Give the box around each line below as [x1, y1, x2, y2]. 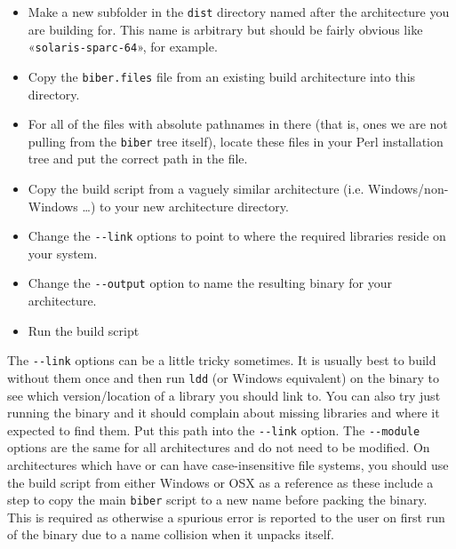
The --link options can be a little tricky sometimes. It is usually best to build [7, 351, 436, 370]
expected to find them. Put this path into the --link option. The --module [7, 420, 420, 439]
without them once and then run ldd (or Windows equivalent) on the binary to [7, 368, 440, 386]
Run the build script [28, 321, 140, 339]
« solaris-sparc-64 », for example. [28, 37, 218, 56]
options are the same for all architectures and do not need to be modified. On [7, 438, 430, 457]
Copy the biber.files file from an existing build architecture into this [28, 67, 416, 85]
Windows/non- [368, 179, 449, 197]
